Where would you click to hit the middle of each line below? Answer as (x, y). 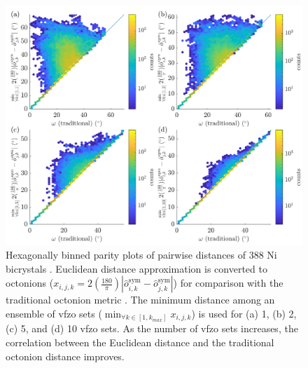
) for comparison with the (228, 283)
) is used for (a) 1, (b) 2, (244, 313)
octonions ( (30, 283)
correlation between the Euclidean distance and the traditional (140, 342)
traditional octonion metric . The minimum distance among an (140, 300)
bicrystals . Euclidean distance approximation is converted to (136, 268)
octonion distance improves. (65, 356)
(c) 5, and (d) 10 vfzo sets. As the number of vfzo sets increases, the (152, 328)
